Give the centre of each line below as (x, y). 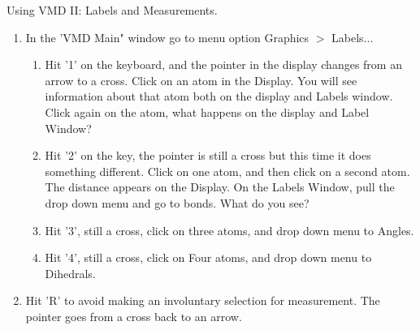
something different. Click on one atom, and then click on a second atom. (227, 171)
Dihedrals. (70, 273)
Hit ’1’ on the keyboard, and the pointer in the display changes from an (223, 64)
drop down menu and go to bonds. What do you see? (177, 202)
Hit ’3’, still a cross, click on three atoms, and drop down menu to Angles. (229, 230)
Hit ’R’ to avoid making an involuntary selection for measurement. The (203, 300)
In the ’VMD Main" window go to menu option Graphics (167, 37)
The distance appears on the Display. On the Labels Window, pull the (220, 187)
